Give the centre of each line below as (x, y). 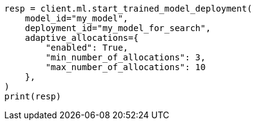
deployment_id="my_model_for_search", (118, 28)
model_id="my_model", (77, 18)
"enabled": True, (87, 48)
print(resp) (33, 96)
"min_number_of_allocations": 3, (126, 57)
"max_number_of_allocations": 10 (126, 67)
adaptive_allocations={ (82, 38)
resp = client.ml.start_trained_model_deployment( (128, 9)
